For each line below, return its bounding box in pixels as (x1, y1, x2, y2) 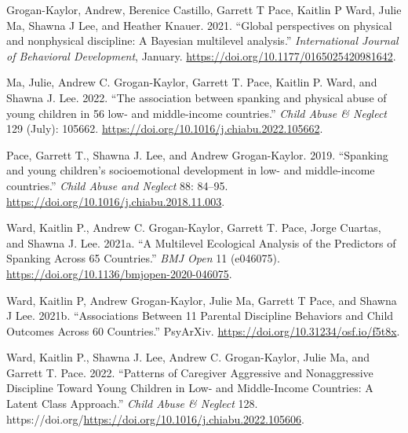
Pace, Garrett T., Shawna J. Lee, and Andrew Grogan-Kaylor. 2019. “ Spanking (6, 146, 388, 163)
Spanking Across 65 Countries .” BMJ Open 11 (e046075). (6, 250, 280, 266)
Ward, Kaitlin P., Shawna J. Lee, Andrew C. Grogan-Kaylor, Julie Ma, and (6, 349, 370, 365)
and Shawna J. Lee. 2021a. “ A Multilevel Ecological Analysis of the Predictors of (6, 234, 396, 251)
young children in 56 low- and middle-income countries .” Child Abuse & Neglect (6, 105, 387, 121)
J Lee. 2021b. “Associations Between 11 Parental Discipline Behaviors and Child (6, 307, 394, 324)
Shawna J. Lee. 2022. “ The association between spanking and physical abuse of (6, 89, 387, 105)
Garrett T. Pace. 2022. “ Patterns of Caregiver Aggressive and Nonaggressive (6, 364, 373, 380)
